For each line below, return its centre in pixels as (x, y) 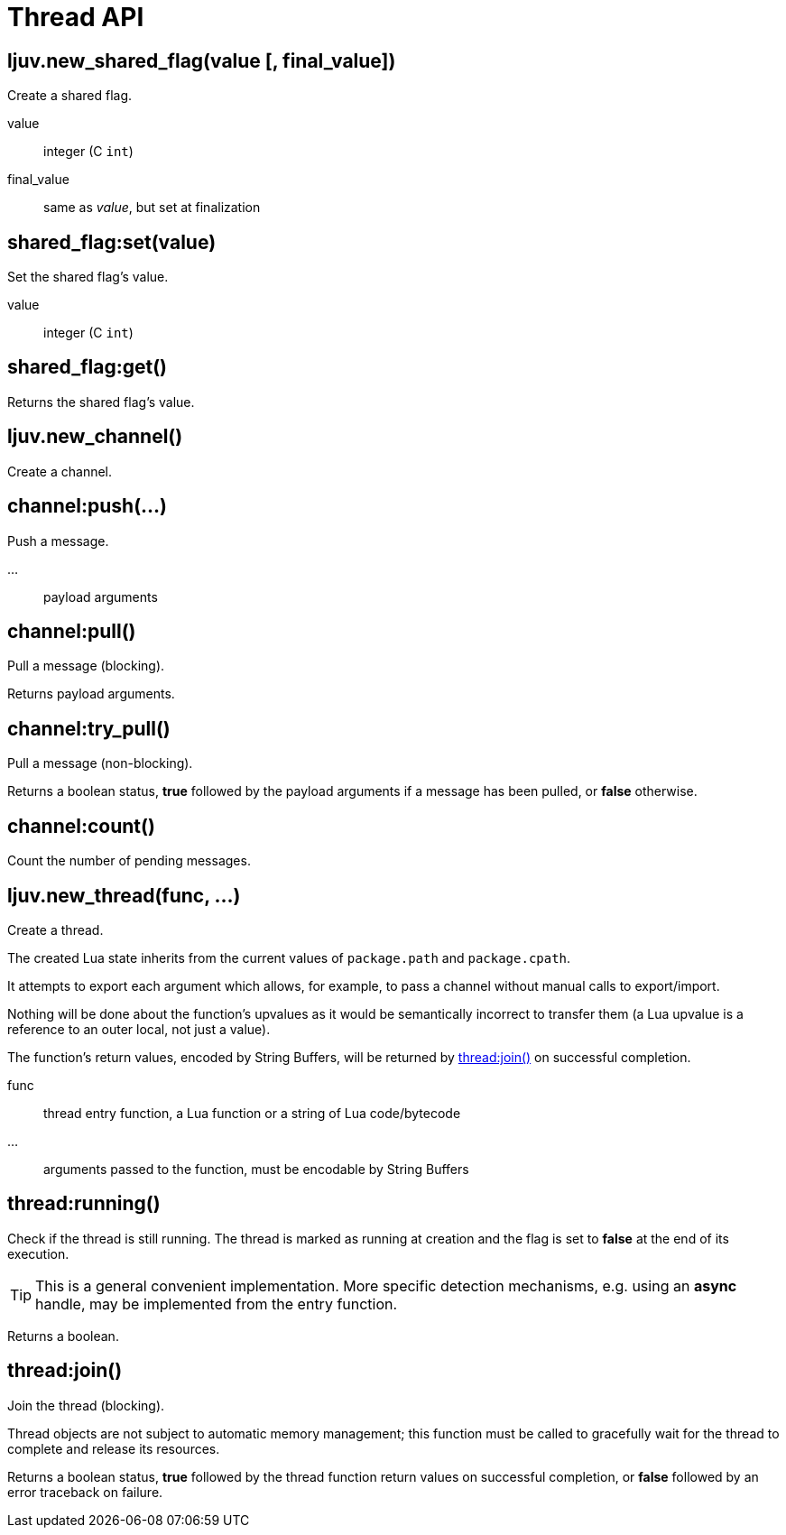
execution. (38, 1253)
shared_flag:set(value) (112, 242)
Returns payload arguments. (91, 694)
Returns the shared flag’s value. (101, 402)
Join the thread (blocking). (86, 1405)
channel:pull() (72, 631)
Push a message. (58, 541)
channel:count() (81, 826)
